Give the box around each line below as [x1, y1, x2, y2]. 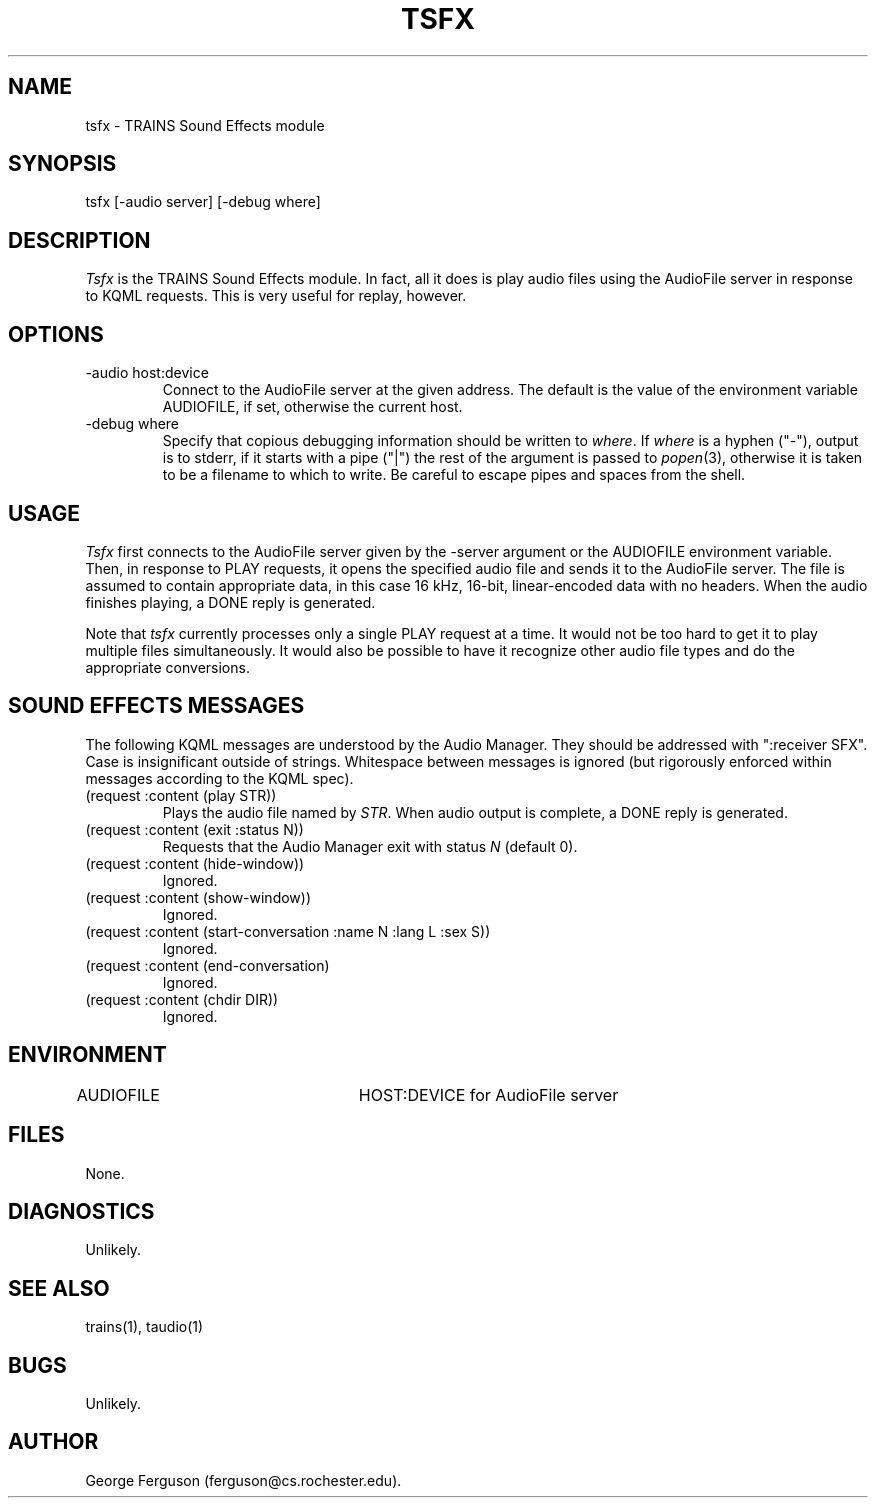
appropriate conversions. [85, 658, 250, 676]
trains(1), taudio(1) [85, 1318, 204, 1336]
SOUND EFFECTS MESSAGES [8, 693, 305, 719]
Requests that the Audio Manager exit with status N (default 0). [162, 837, 578, 855]
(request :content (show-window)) [85, 888, 312, 906]
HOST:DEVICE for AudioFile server [358, 1084, 619, 1105]
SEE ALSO [8, 1275, 110, 1301]
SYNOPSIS [8, 151, 117, 177]
